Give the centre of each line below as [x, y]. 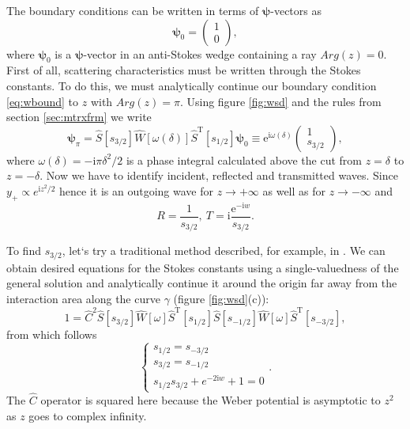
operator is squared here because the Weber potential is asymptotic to [211, 400]
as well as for [294, 190]
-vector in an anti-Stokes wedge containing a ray [200, 53]
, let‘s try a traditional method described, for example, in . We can [224, 251]
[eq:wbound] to [43, 101]
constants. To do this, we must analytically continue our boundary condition [192, 85]
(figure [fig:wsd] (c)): [221, 298]
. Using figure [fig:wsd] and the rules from [280, 101]
